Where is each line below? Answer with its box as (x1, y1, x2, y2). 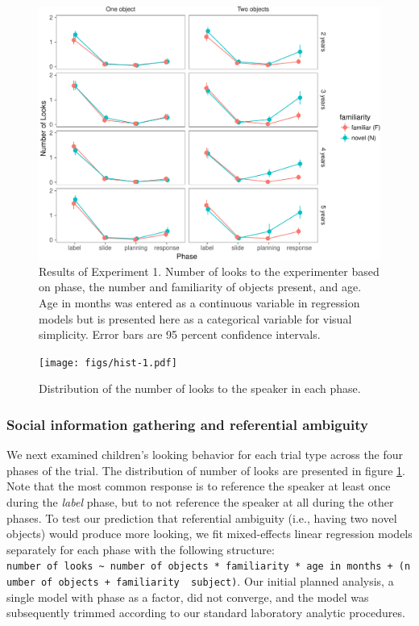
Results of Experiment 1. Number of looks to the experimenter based (39, 262, 380, 279)
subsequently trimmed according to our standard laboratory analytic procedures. (6, 604, 405, 621)
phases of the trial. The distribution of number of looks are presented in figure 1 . (6, 461, 405, 478)
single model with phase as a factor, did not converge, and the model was (6, 588, 369, 605)
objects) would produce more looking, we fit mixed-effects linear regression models (6, 525, 413, 542)
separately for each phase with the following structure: (6, 540, 275, 557)
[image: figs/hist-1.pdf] (39, 357, 177, 369)
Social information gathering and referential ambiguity (6, 415, 368, 434)
